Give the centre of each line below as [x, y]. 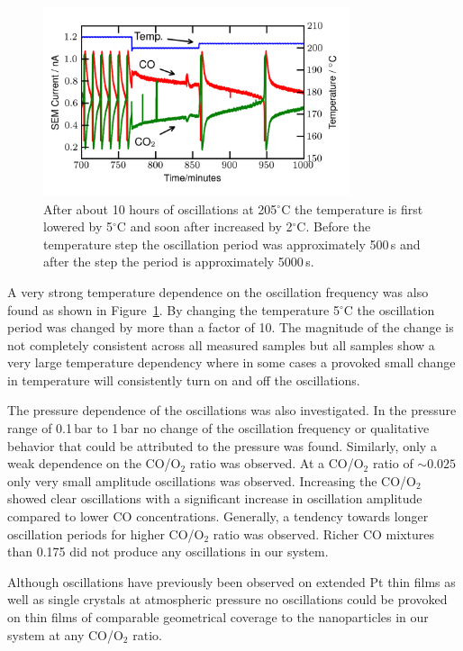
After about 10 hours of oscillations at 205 [160, 208]
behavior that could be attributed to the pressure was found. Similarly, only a [222, 445]
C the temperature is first [352, 208]
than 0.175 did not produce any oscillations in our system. [168, 552]
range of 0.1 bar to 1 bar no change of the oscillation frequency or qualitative [218, 428]
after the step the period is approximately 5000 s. [179, 262]
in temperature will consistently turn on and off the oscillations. [184, 380]
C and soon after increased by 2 [204, 226]
